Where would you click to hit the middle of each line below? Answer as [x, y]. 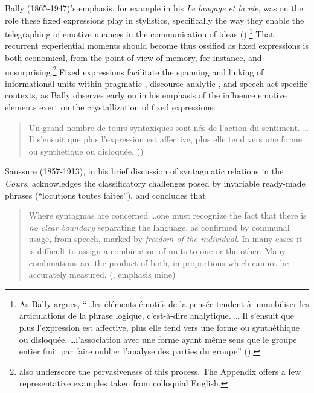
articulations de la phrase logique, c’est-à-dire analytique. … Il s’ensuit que [156, 315]
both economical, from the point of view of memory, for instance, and [133, 58]
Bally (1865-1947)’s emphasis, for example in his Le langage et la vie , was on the [154, 8]
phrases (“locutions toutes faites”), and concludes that [105, 195]
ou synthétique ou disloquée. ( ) [86, 151]
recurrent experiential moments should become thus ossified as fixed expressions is [157, 46]
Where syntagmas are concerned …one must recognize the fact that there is [168, 215]
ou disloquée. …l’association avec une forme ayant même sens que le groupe [158, 339]
